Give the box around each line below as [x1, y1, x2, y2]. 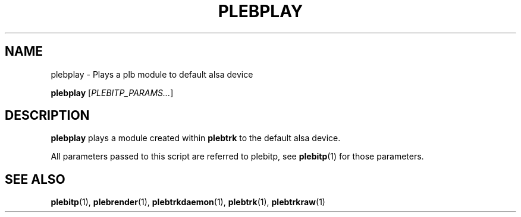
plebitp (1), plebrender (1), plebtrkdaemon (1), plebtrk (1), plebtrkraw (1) [51, 197, 325, 208]
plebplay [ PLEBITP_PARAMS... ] [51, 87, 174, 98]
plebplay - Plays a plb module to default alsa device [51, 69, 253, 79]
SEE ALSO [5, 171, 65, 187]
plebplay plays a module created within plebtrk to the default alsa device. [51, 133, 341, 143]
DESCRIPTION [5, 108, 90, 123]
